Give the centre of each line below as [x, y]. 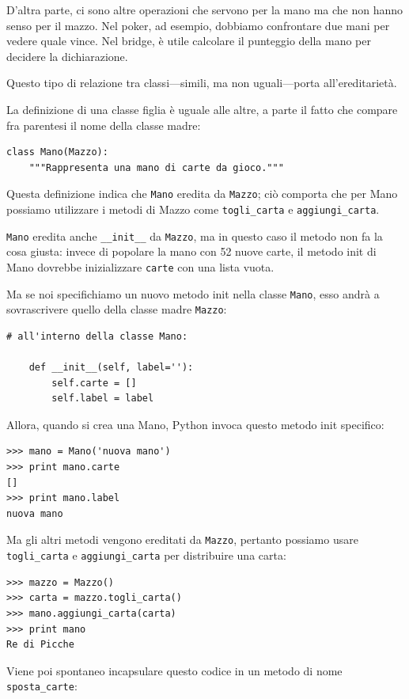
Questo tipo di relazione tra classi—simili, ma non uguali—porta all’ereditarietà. [202, 83]
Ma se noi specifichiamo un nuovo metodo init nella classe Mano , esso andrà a [193, 293]
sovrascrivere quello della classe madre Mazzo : [117, 309]
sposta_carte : [42, 686]
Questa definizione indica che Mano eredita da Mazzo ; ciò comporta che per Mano [202, 194]
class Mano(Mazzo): [57, 152]
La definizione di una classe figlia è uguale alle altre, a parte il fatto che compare [202, 109]
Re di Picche [40, 645]
